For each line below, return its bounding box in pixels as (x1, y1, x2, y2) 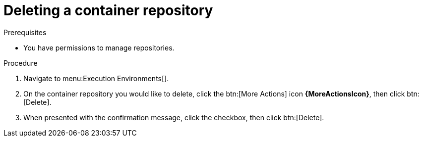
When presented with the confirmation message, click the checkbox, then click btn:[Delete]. (23, 113, 324, 122)
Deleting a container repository (3, 2, 213, 19)
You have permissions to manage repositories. (23, 43, 175, 52)
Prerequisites (3, 28, 47, 37)
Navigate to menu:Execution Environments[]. (23, 74, 169, 83)
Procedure (3, 58, 38, 67)
